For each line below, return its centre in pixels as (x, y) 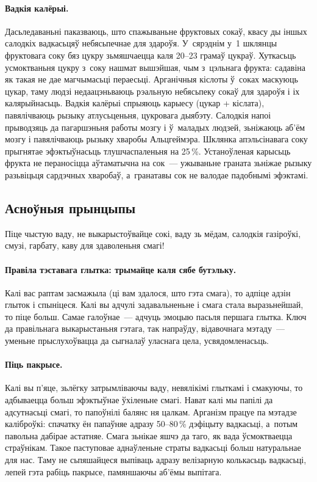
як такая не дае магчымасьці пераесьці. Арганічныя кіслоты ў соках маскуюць (151, 79)
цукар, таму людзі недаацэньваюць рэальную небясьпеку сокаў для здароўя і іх (152, 91)
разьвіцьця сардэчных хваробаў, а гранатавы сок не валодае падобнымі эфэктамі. (157, 174)
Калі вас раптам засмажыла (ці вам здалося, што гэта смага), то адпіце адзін (148, 292)
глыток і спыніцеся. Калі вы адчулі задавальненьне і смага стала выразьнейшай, (154, 305)
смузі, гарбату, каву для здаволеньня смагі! (85, 245)
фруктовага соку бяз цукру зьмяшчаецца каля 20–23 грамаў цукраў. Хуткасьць (151, 55)
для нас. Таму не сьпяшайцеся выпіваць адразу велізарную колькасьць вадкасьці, (156, 460)
